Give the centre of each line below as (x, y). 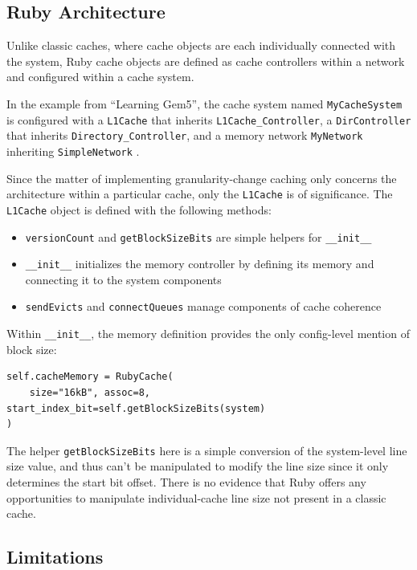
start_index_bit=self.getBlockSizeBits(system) (136, 408)
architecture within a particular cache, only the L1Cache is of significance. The (200, 194)
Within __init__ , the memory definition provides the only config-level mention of (208, 334)
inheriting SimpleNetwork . (73, 151)
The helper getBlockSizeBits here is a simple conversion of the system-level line (207, 450)
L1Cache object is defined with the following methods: (139, 209)
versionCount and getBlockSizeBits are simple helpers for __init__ (198, 236)
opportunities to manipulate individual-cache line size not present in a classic (196, 497)
